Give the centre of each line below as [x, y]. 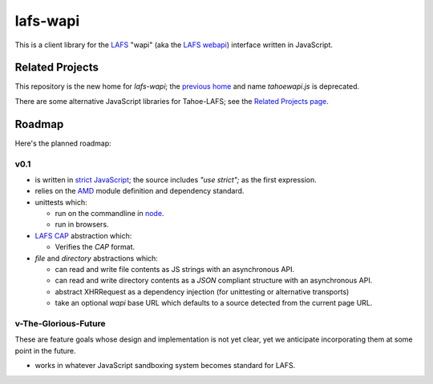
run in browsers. [82, 225]
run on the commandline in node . [109, 214]
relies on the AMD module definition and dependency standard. [140, 191]
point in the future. [45, 350]
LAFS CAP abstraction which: [83, 235]
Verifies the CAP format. [95, 247]
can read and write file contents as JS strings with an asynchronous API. [175, 270]
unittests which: [61, 202]
